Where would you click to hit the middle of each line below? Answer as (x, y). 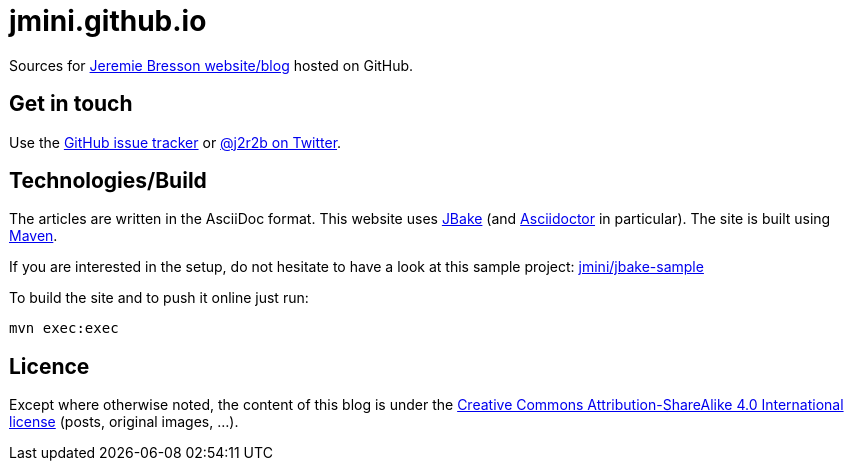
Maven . (33, 236)
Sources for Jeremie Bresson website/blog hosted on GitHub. (211, 65)
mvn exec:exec (64, 328)
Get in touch (71, 104)
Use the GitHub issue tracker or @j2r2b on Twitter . (175, 142)
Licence (49, 366)
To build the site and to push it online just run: (159, 298)
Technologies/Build (108, 181)
